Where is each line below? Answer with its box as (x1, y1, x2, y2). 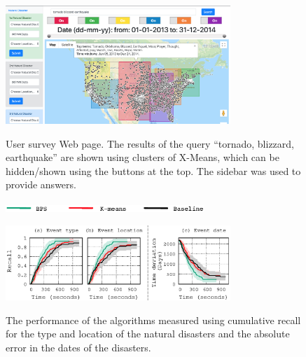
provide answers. (6, 177, 76, 192)
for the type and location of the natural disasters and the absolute (6, 326, 290, 341)
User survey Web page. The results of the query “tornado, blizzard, (6, 136, 294, 150)
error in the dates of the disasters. (6, 340, 151, 355)
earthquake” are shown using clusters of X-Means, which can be (6, 150, 279, 164)
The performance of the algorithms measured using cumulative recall (6, 312, 301, 327)
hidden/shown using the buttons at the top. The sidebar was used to (6, 163, 301, 178)
